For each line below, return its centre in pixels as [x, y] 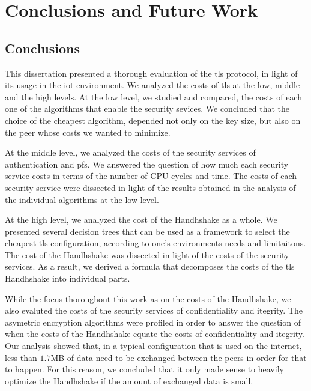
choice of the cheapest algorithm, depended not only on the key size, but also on [153, 120]
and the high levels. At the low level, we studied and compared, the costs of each [153, 96]
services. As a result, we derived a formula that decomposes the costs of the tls [150, 266]
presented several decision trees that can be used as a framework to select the [147, 231]
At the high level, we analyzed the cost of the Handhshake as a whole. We [141, 220]
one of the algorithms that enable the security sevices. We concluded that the [147, 108]
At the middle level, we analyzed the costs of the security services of [130, 152]
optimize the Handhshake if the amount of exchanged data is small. [129, 380]
